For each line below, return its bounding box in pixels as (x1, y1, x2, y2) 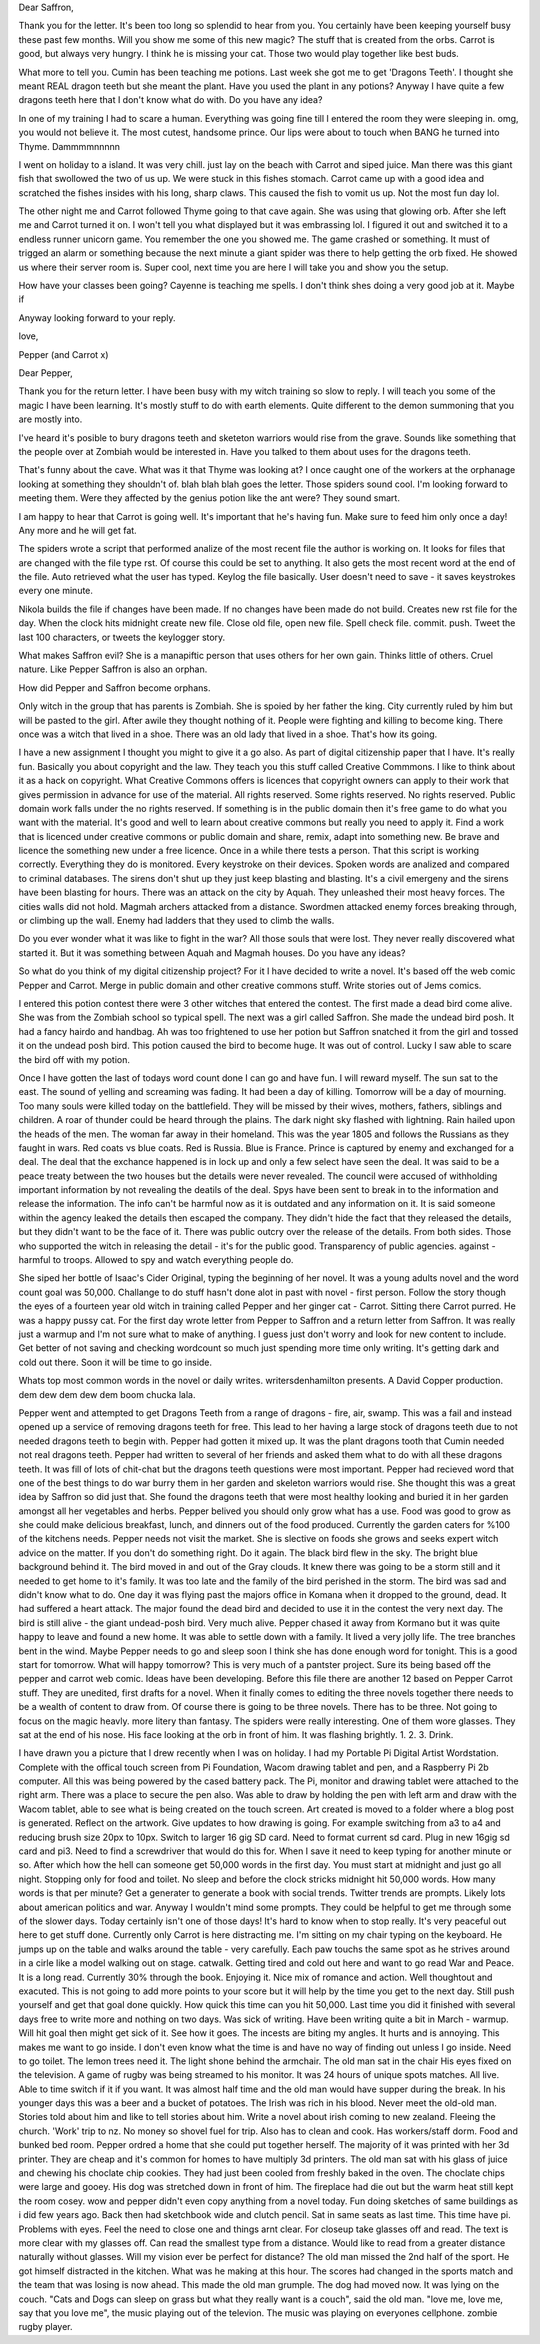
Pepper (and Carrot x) (18, 348, 109, 360)
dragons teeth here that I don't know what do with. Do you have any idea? (18, 94, 323, 106)
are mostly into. (18, 413, 83, 425)
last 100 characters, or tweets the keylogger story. (18, 631, 226, 643)
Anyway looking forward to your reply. (18, 311, 176, 324)
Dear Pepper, (18, 366, 74, 379)
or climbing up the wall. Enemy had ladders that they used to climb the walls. (18, 915, 335, 927)
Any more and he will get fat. (18, 524, 137, 536)
